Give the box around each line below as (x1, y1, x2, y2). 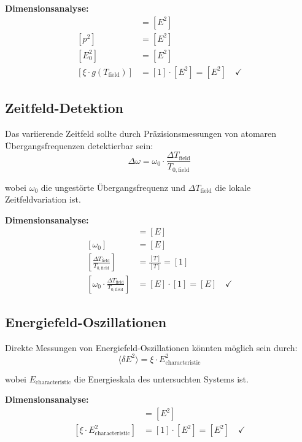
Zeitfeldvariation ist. (5, 193, 81, 206)
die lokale (215, 180, 251, 193)
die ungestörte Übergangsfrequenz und (41, 180, 185, 193)
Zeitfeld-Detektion (5, 98, 123, 117)
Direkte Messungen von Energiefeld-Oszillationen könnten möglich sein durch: (5, 341, 298, 354)
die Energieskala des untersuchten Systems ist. (74, 372, 249, 385)
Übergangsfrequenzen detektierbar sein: (5, 139, 153, 152)
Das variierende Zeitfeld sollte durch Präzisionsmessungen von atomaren (5, 126, 277, 139)
